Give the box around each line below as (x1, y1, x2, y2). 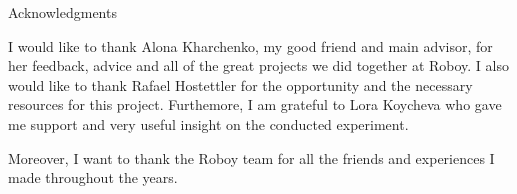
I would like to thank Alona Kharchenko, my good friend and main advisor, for (8, 35, 493, 56)
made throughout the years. (8, 167, 178, 188)
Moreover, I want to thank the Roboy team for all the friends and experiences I (8, 147, 495, 168)
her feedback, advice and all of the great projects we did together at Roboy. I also (8, 55, 509, 76)
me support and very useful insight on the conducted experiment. (8, 113, 409, 134)
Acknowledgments (8, 2, 117, 22)
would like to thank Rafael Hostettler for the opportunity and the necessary (8, 74, 473, 95)
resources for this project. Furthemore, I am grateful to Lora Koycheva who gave (8, 94, 502, 115)
